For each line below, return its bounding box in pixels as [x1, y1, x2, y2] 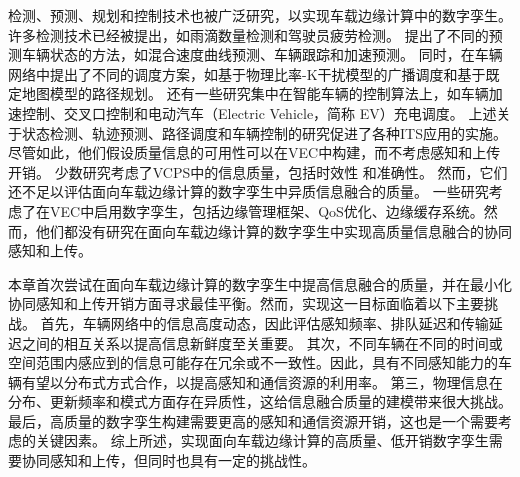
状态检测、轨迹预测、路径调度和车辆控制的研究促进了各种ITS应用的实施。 [21, 122, 507, 143]
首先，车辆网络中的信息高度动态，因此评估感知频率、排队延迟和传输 [40, 312, 489, 333]
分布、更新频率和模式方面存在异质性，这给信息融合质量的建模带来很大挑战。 [8, 391, 512, 412]
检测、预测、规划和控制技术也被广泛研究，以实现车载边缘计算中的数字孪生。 [8, 5, 512, 25]
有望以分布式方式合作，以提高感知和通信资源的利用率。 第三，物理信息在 [21, 371, 503, 392]
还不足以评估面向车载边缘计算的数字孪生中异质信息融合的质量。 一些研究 [8, 181, 489, 202]
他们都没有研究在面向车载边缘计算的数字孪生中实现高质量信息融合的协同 [35, 220, 512, 241]
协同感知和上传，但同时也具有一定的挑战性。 [21, 450, 316, 471]
